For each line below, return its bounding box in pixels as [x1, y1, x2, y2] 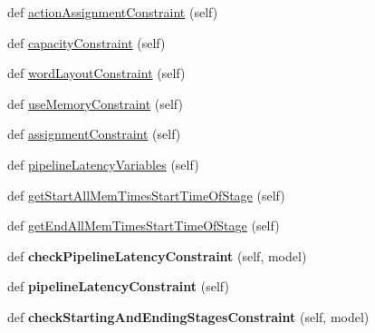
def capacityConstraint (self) [7, 33, 166, 52]
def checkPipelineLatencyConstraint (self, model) [7, 246, 307, 265]
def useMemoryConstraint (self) [7, 93, 183, 113]
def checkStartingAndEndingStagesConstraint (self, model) [7, 307, 370, 326]
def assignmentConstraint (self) [7, 124, 181, 143]
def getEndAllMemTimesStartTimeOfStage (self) [7, 216, 280, 235]
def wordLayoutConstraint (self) [7, 64, 186, 83]
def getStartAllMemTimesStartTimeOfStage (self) [7, 185, 285, 204]
